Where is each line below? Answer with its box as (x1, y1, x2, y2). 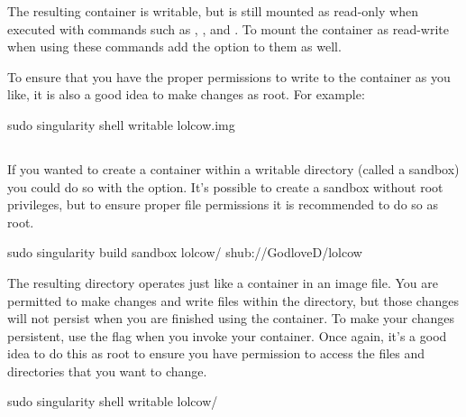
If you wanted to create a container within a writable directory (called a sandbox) (7, 159, 460, 178)
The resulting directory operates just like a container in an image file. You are (7, 273, 439, 292)
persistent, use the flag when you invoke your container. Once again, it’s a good (7, 326, 447, 345)
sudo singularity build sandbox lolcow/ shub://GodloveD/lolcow (7, 243, 362, 262)
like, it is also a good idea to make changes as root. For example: (7, 85, 365, 104)
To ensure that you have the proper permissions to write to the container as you (7, 67, 451, 86)
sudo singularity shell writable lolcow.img (7, 115, 235, 134)
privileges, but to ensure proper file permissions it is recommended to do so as (7, 195, 438, 214)
